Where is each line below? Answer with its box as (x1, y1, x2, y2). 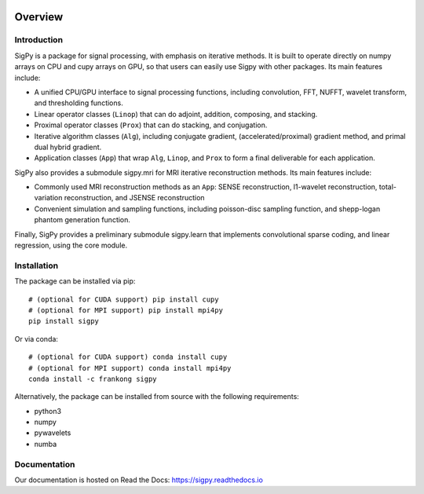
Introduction (14, 35, 63, 46)
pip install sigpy (28, 317, 100, 326)
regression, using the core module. (14, 240, 128, 251)
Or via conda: (14, 334, 59, 343)
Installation (14, 260, 59, 271)
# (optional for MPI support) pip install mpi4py (28, 306, 224, 314)
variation (34, 193, 63, 203)
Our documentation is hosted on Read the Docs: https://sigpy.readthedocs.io (14, 475, 263, 485)
